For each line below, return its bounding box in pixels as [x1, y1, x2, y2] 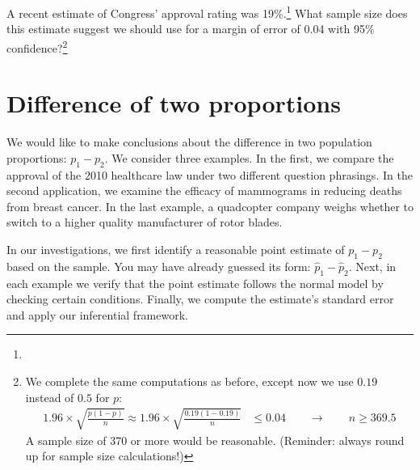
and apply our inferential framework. [6, 306, 188, 323]
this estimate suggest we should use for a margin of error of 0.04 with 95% [6, 20, 375, 37]
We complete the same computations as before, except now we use [25, 372, 354, 389]
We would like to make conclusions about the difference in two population [6, 133, 372, 150]
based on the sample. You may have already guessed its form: [6, 257, 311, 274]
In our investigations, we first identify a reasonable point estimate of [6, 240, 345, 257]
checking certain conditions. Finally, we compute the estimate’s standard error [6, 290, 394, 307]
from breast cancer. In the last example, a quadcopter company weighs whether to [6, 197, 414, 214]
